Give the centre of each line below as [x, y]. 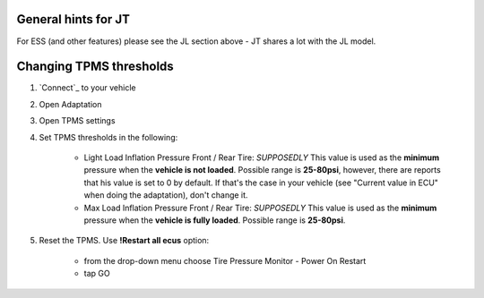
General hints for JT [73, 19]
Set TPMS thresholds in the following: [108, 137]
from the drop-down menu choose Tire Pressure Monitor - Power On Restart [225, 260]
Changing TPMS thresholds [95, 67]
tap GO [97, 274]
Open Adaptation [70, 104]
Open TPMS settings [77, 121]
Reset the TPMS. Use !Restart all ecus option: [124, 241]
